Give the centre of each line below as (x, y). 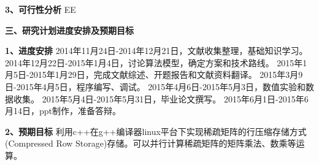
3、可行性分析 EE (40, 9)
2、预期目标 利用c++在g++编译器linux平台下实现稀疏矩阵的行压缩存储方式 (156, 131)
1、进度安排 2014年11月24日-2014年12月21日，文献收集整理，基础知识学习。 (156, 51)
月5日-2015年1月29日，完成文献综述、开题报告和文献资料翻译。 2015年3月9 (154, 75)
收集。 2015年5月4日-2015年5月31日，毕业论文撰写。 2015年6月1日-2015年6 (161, 98)
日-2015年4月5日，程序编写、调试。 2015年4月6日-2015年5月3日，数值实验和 (155, 86)
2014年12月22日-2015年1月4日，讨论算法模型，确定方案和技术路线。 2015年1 (156, 62)
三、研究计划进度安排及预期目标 (69, 30)
